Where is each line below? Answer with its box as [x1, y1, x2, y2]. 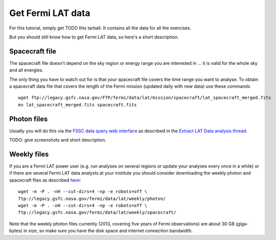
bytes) [9, 228, 22, 234]
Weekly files [9, 150, 49, 158]
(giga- [235, 221, 248, 227]
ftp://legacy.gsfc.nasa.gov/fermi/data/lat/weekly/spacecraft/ [18, 210, 176, 216]
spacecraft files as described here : [9, 177, 81, 183]
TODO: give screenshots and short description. [9, 137, 106, 143]
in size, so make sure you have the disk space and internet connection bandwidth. [23, 228, 193, 234]
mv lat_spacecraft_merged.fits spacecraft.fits [18, 102, 137, 107]
